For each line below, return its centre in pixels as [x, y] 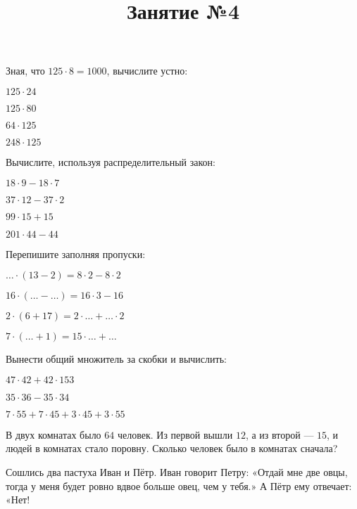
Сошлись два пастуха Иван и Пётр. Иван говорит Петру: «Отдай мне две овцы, [177, 471]
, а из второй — [280, 434]
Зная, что [25, 71]
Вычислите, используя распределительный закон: [111, 161]
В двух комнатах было [54, 434]
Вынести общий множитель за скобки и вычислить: [116, 359]
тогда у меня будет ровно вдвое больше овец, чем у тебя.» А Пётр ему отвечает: [179, 485]
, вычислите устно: [147, 71]
